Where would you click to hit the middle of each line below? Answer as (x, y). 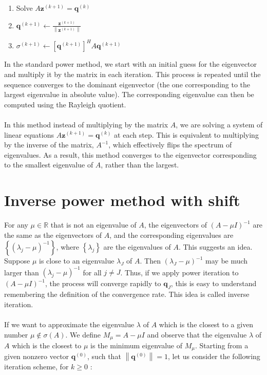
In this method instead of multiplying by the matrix (86, 124)
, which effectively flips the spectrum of (170, 145)
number (16, 334)
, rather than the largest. (140, 165)
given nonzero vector (37, 356)
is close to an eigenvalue (77, 261)
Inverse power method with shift (122, 200)
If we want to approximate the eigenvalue (69, 324)
